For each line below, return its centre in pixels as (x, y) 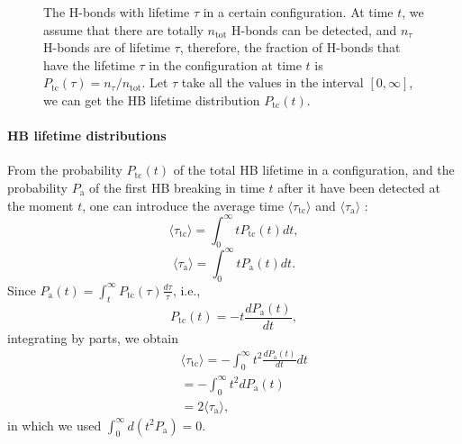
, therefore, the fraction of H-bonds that (290, 47)
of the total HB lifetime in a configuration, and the (314, 170)
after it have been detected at (359, 187)
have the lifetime (89, 64)
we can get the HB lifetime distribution (152, 100)
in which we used (54, 425)
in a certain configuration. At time (298, 12)
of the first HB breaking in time (177, 187)
